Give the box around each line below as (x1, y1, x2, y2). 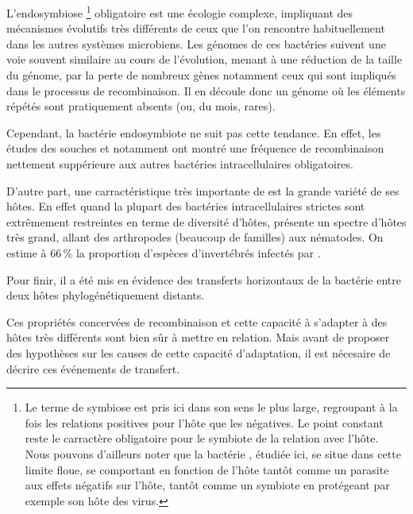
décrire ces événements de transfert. (6, 360, 180, 377)
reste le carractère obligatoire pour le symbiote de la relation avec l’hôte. (25, 430, 379, 446)
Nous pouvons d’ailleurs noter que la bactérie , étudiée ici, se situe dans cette (25, 445, 401, 462)
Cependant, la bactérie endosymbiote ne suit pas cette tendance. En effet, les (6, 124, 381, 141)
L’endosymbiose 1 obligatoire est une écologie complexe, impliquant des (6, 2, 353, 21)
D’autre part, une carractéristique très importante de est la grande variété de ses (6, 182, 399, 199)
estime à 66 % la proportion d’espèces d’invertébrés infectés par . (6, 244, 321, 261)
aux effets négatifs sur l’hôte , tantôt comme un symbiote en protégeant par (25, 477, 390, 493)
